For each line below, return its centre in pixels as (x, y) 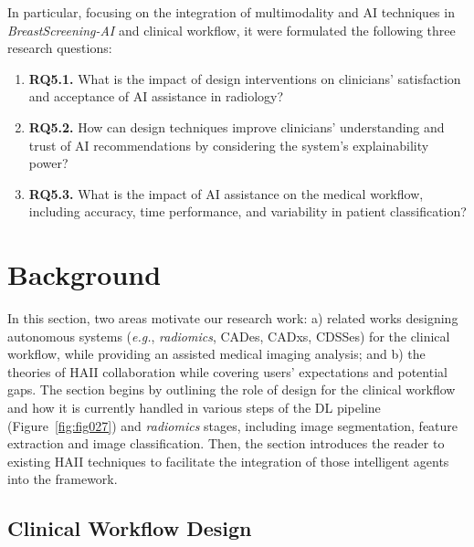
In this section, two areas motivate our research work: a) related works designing (233, 318)
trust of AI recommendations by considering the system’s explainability (229, 145)
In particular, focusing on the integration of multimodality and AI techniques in (231, 12)
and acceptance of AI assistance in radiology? (156, 96)
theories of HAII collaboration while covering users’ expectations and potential (227, 371)
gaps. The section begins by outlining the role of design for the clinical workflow (232, 389)
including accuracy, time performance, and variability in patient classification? (248, 211)
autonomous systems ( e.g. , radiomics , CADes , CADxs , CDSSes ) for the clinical (229, 336)
